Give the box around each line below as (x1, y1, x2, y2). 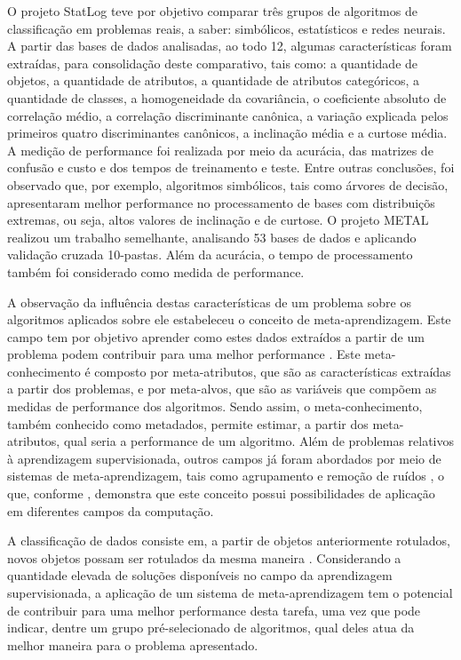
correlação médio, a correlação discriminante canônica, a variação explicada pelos (7, 106, 449, 124)
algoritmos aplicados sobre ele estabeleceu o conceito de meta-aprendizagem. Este (7, 310, 451, 329)
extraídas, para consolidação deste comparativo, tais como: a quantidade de (7, 53, 418, 72)
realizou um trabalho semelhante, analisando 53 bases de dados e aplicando (7, 227, 417, 246)
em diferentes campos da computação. (7, 501, 214, 520)
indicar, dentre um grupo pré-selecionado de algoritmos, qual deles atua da (7, 618, 415, 637)
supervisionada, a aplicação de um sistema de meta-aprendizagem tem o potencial (7, 584, 453, 601)
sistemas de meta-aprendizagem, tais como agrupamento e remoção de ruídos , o (7, 466, 445, 485)
